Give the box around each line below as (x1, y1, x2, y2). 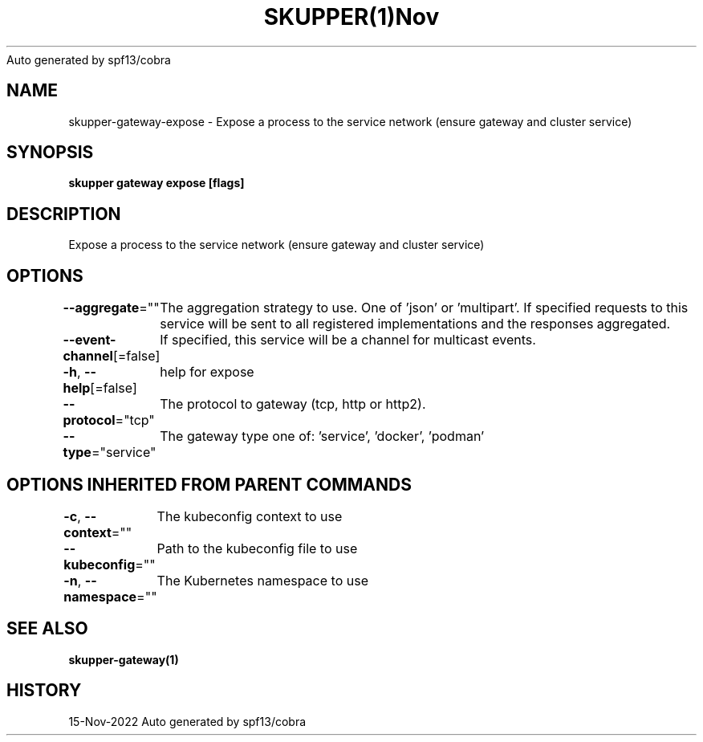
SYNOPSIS (6, 142, 94, 163)
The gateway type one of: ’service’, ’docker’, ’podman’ (160, 428, 485, 445)
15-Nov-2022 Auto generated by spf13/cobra (68, 714, 307, 728)
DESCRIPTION (6, 203, 121, 224)
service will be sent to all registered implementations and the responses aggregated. (160, 316, 671, 332)
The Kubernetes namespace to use (156, 572, 368, 589)
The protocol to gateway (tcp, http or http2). (160, 396, 426, 413)
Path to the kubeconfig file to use (156, 540, 358, 556)
